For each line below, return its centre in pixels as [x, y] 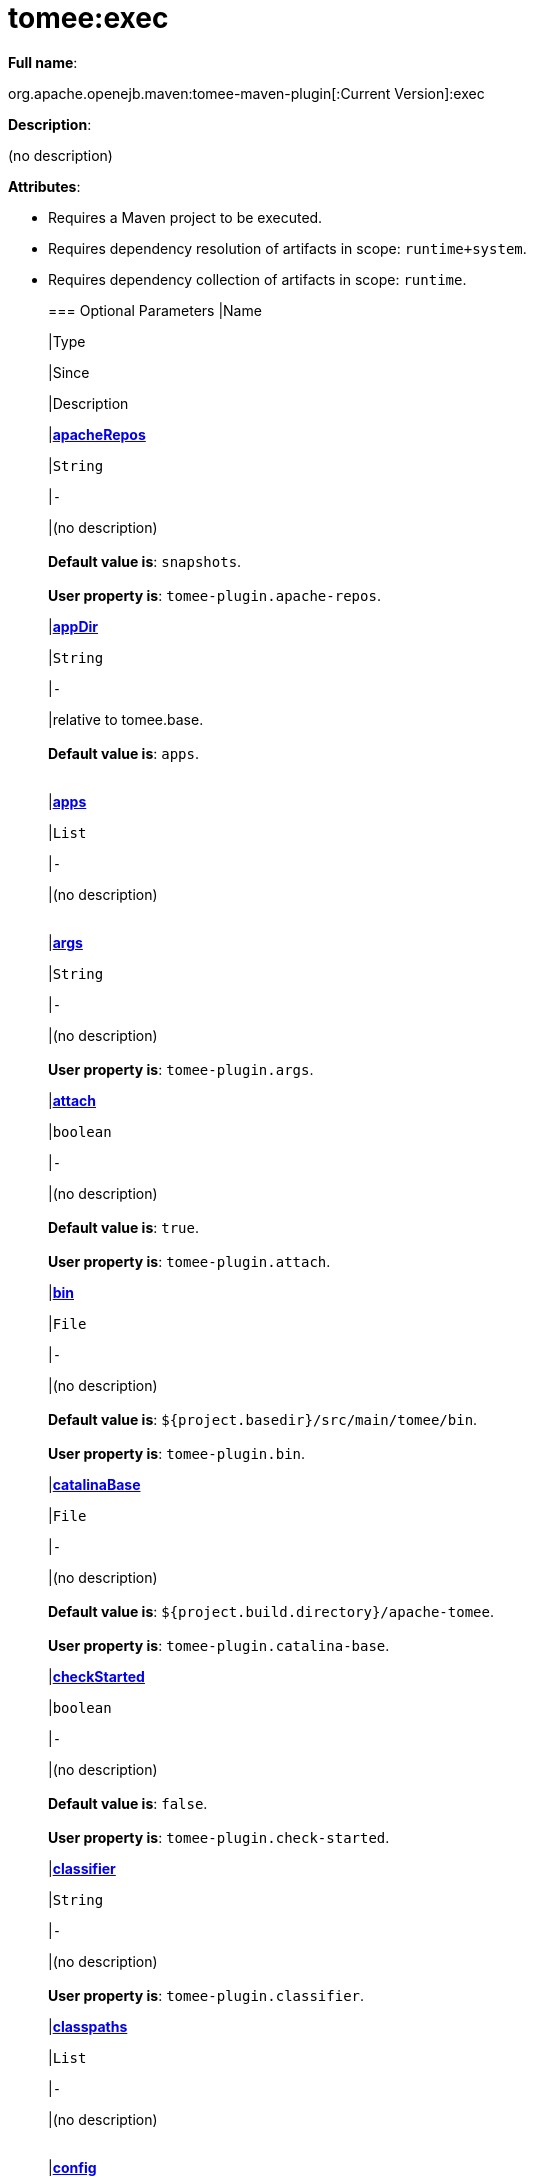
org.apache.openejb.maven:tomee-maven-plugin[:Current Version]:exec [246, 93]
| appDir [73, 626]
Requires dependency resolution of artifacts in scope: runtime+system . [287, 248]
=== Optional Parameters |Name [155, 310]
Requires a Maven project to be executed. [185, 217]
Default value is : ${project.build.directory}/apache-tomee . [271, 1611]
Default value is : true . [123, 1227]
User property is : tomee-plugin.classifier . [206, 1995]
